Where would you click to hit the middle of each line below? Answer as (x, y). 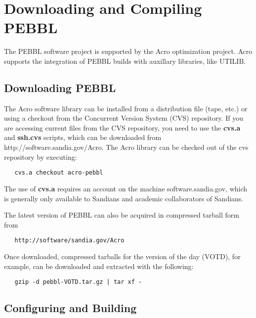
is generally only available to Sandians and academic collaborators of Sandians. (124, 198)
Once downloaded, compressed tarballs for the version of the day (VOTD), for (122, 256)
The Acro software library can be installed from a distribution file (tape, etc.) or (126, 108)
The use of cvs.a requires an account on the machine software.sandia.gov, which (126, 188)
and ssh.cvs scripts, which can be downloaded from (83, 137)
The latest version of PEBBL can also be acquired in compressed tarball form (122, 215)
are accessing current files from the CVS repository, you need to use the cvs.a (122, 127)
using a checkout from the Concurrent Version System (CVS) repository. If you (124, 118)
